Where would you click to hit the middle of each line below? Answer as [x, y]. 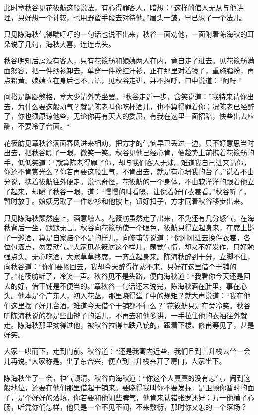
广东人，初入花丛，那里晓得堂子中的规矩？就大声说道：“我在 [144, 295]
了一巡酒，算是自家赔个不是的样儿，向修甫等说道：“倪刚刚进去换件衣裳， [124, 237]
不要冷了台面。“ [44, 125]
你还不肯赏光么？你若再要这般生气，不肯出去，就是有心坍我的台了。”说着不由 [129, 172]
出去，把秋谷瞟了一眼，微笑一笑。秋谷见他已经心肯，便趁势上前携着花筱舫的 [129, 152]
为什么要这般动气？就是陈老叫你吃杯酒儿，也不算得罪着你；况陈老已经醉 [136, 106]
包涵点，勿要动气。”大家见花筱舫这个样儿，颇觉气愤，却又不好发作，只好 [129, 247]
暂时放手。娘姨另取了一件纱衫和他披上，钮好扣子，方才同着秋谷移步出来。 [126, 201]
